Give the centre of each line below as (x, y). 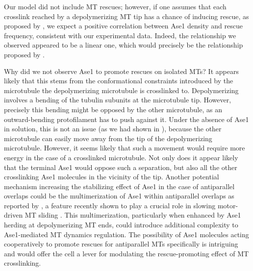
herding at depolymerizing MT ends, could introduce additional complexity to (121, 225)
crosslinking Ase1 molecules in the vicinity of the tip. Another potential (112, 177)
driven (13, 215)
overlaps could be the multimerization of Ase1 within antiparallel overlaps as (119, 196)
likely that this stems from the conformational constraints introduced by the (119, 81)
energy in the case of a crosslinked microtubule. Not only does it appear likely (121, 157)
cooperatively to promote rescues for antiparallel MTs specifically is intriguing (121, 244)
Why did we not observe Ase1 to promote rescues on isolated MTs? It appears (121, 71)
